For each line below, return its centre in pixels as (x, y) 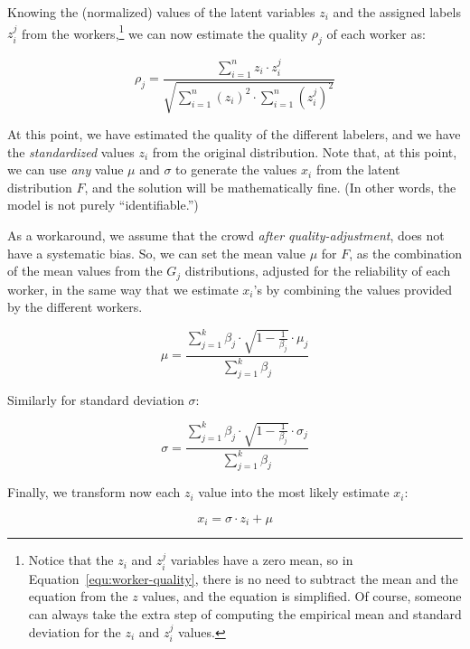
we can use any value (66, 169)
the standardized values (71, 151)
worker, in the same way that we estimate (123, 289)
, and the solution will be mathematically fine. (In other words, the (270, 187)
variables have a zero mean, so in (262, 560)
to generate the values (236, 169)
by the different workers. (75, 307)
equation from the (78, 596)
